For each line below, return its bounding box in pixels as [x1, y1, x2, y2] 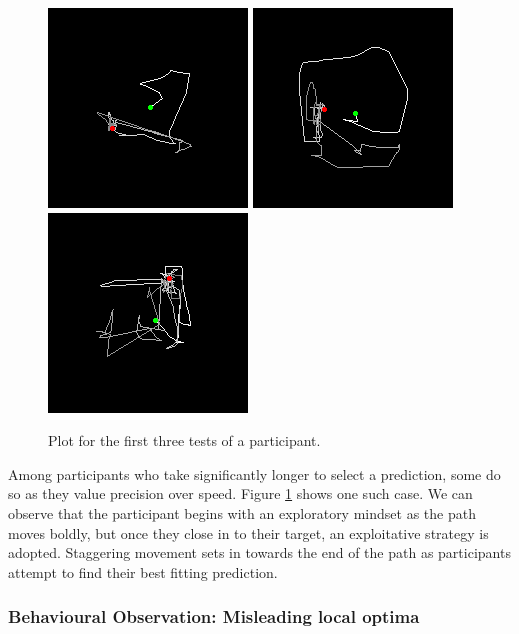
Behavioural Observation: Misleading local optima [8, 604, 420, 629]
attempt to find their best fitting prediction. [8, 561, 278, 582]
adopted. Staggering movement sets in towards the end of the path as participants [8, 542, 511, 563]
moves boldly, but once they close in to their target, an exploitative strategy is [8, 522, 489, 543]
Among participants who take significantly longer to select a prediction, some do [8, 463, 501, 484]
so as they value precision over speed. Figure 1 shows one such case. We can [8, 483, 473, 504]
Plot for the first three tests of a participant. [48, 430, 321, 451]
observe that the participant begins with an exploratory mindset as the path [8, 502, 476, 523]
